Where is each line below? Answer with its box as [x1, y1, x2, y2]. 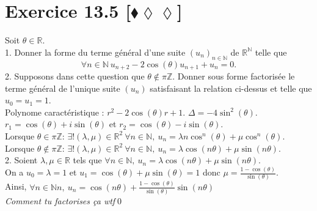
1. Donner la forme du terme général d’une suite [5, 45, 186, 58]
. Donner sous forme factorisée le [172, 69, 295, 82]
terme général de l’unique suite [5, 81, 120, 94]
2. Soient [5, 154, 38, 166]
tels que [73, 154, 102, 166]
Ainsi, [5, 180, 27, 193]
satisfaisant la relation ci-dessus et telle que [150, 81, 312, 94]
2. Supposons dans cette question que [5, 69, 145, 82]
